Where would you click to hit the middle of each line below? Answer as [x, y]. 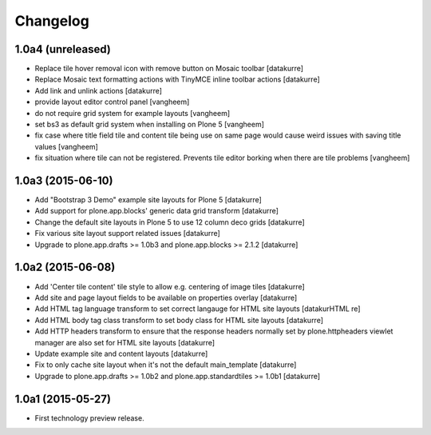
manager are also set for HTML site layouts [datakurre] [125, 342]
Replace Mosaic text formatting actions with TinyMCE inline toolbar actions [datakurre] [178, 79]
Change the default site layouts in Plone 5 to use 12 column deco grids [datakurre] [170, 222]
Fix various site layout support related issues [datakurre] [128, 233]
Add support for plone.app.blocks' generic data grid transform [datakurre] [157, 211]
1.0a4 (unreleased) [63, 49]
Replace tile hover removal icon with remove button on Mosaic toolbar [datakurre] [169, 69]
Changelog [52, 21]
